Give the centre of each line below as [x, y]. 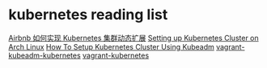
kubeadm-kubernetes [44, 55]
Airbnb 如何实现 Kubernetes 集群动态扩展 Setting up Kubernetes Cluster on [133, 38]
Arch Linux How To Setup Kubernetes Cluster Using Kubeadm [111, 46]
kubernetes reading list [88, 15]
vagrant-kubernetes [116, 55]
